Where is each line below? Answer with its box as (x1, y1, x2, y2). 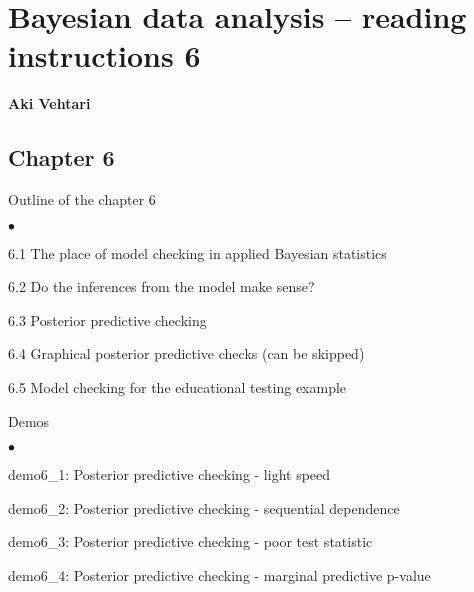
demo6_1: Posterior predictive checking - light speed (8, 464, 331, 485)
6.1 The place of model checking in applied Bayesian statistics (8, 242, 387, 263)
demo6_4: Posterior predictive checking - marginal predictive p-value (8, 565, 431, 586)
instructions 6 (8, 35, 201, 76)
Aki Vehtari (8, 93, 91, 114)
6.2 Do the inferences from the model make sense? (8, 276, 315, 297)
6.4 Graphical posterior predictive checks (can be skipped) (8, 343, 365, 364)
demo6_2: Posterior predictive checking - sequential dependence (8, 497, 400, 518)
